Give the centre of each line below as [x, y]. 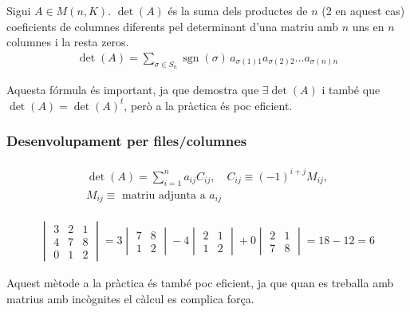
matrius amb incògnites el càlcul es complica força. [130, 298]
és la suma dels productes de [238, 10]
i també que [351, 90]
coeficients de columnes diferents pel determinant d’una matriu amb [173, 26]
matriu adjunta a [164, 195]
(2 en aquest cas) [363, 10]
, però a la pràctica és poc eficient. [208, 105]
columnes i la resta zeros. [68, 42]
